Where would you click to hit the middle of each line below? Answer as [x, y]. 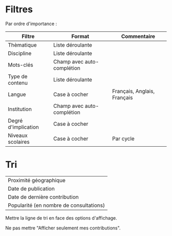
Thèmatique [22, 45]
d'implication [24, 127]
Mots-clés [20, 65]
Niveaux [18, 135]
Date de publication [31, 188]
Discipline [20, 53]
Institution [20, 109]
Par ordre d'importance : [31, 24]
